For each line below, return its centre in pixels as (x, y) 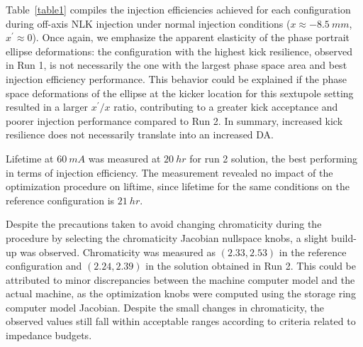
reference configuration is (60, 200)
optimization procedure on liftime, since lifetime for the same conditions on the (178, 186)
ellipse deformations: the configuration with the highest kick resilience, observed (179, 51)
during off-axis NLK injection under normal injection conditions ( (148, 23)
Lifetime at (30, 158)
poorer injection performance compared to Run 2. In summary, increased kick (174, 120)
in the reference (313, 252)
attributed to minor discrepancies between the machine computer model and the (180, 279)
